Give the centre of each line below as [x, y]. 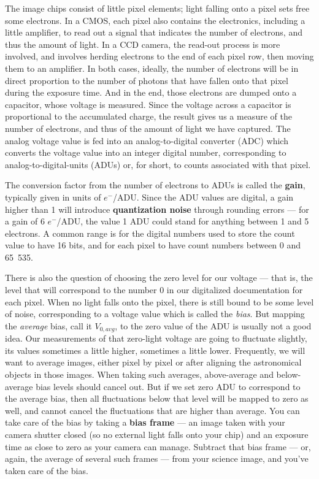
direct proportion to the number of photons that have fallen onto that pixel [147, 80]
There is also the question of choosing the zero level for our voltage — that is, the [159, 278]
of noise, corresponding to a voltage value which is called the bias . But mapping [155, 314]
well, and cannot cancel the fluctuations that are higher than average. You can [152, 410]
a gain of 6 [25, 221]
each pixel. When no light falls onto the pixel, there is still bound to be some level [159, 301]
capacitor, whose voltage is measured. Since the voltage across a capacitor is [148, 104]
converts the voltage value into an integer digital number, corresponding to [146, 152]
